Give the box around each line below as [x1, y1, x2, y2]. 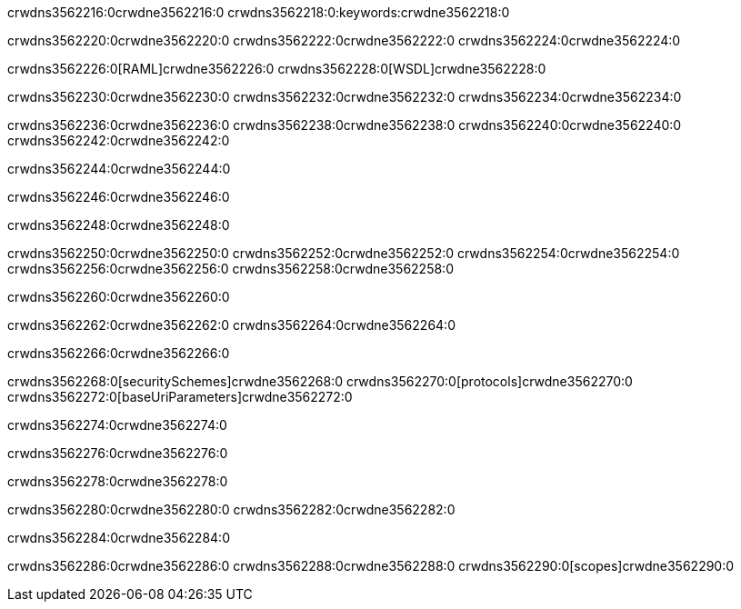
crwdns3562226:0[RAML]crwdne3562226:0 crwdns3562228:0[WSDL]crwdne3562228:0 [7, 61, 546, 76]
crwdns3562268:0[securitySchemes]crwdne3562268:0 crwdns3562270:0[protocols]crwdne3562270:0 [7, 374, 633, 389]
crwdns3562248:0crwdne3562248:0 [7, 217, 230, 233]
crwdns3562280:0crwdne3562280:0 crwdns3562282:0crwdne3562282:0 [7, 502, 456, 517]
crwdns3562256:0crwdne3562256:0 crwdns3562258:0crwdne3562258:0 [7, 261, 454, 276]
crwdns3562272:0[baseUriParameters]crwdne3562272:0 [7, 389, 353, 404]
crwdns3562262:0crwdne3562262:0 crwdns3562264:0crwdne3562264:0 [7, 317, 456, 333]
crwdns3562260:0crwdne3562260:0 [7, 289, 230, 304]
